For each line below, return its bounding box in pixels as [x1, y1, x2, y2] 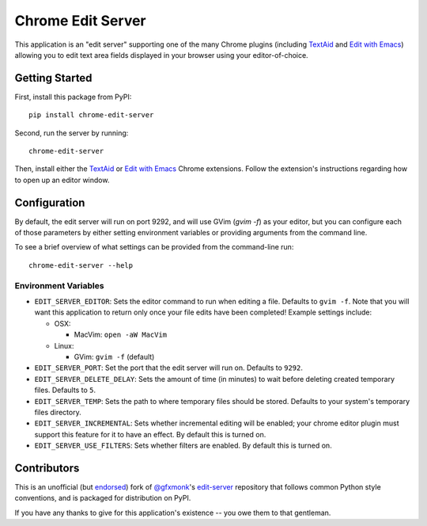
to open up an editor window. [14, 175, 110, 185]
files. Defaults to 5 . [34, 385, 96, 395]
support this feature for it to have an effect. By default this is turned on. [34, 429, 266, 439]
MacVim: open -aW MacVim [74, 330, 168, 340]
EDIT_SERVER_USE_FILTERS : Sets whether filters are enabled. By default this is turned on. [34, 440, 332, 451]
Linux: [54, 341, 74, 350]
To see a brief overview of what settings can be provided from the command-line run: [14, 242, 294, 252]
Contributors [14, 461, 80, 475]
